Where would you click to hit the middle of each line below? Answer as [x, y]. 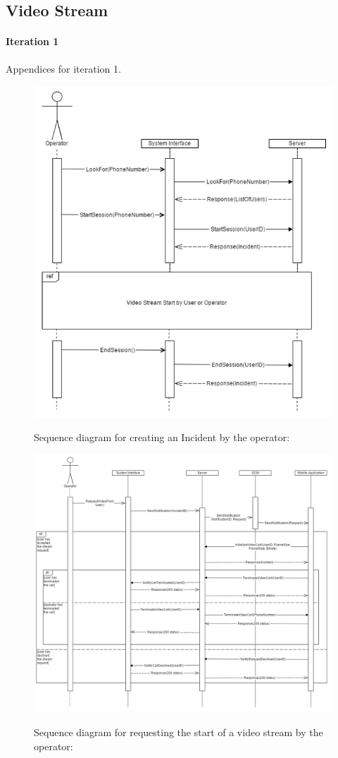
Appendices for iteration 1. [63, 68]
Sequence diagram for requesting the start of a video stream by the [179, 732]
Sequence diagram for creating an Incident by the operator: [162, 437]
